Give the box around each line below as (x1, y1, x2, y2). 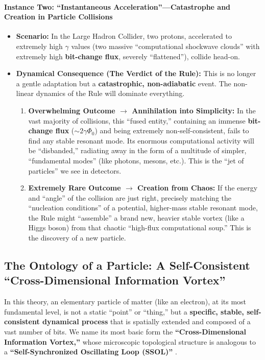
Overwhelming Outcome (28, 105, 115, 115)
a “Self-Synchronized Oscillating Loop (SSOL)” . (4, 346, 177, 357)
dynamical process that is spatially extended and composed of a (42, 316, 251, 327)
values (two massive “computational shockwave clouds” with (71, 40, 260, 51)
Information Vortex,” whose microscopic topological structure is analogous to (4, 336, 256, 347)
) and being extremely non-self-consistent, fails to (94, 125, 249, 136)
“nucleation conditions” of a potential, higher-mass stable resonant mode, (28, 202, 258, 213)
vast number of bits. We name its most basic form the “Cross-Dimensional (4, 326, 246, 337)
